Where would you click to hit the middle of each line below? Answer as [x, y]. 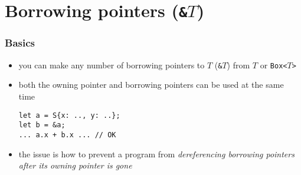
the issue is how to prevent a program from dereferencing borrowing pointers [156, 153]
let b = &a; [42, 125]
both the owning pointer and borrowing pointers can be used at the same [151, 85]
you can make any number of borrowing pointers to [112, 65]
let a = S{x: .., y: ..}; [69, 115]
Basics [20, 43]
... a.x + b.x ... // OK [67, 135]
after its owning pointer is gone [75, 165]
